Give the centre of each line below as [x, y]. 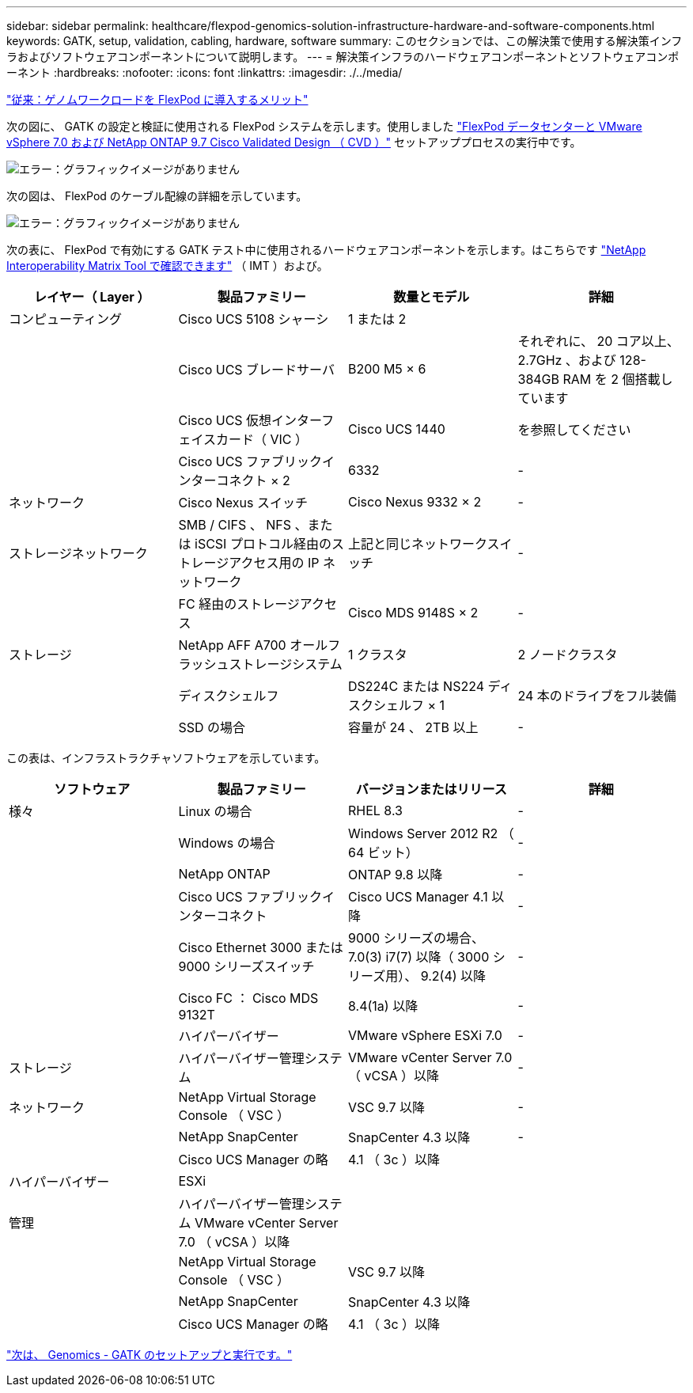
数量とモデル [432, 297]
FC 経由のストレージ [239, 604]
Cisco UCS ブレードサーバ [256, 370]
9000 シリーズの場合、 [416, 938]
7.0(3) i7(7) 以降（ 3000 [419, 957]
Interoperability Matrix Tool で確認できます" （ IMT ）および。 [167, 266]
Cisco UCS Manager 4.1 [418, 897]
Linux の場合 [215, 811]
